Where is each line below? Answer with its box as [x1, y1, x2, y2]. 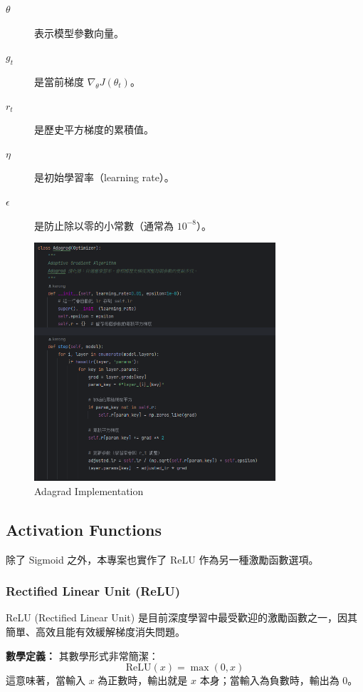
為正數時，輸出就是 [98, 673, 188, 688]
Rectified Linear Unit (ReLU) [6, 582, 181, 600]
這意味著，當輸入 [6, 673, 85, 688]
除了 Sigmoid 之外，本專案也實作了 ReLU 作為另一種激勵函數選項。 [6, 551, 319, 566]
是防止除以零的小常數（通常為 [34, 218, 174, 233]
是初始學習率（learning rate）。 [34, 170, 174, 185]
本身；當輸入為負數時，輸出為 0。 [199, 673, 358, 688]
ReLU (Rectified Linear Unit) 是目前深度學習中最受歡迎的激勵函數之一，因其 [6, 610, 357, 625]
